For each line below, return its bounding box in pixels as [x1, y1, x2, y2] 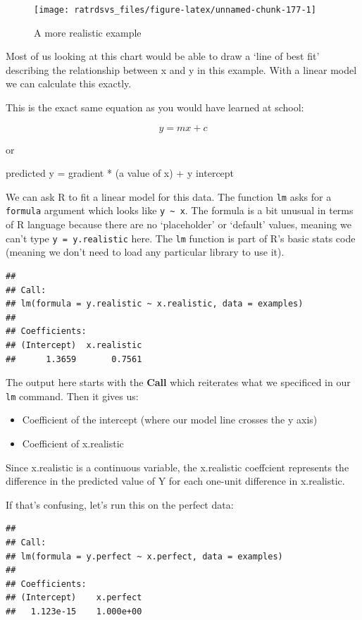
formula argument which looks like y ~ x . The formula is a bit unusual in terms [6, 203, 354, 218]
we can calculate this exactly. [6, 76, 132, 91]
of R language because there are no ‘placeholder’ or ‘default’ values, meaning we [6, 217, 351, 232]
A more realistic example [34, 25, 142, 39]
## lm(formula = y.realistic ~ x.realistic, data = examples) [6, 299, 304, 309]
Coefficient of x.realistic [22, 435, 124, 450]
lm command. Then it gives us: [6, 388, 139, 403]
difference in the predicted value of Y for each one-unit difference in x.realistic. [6, 473, 345, 488]
